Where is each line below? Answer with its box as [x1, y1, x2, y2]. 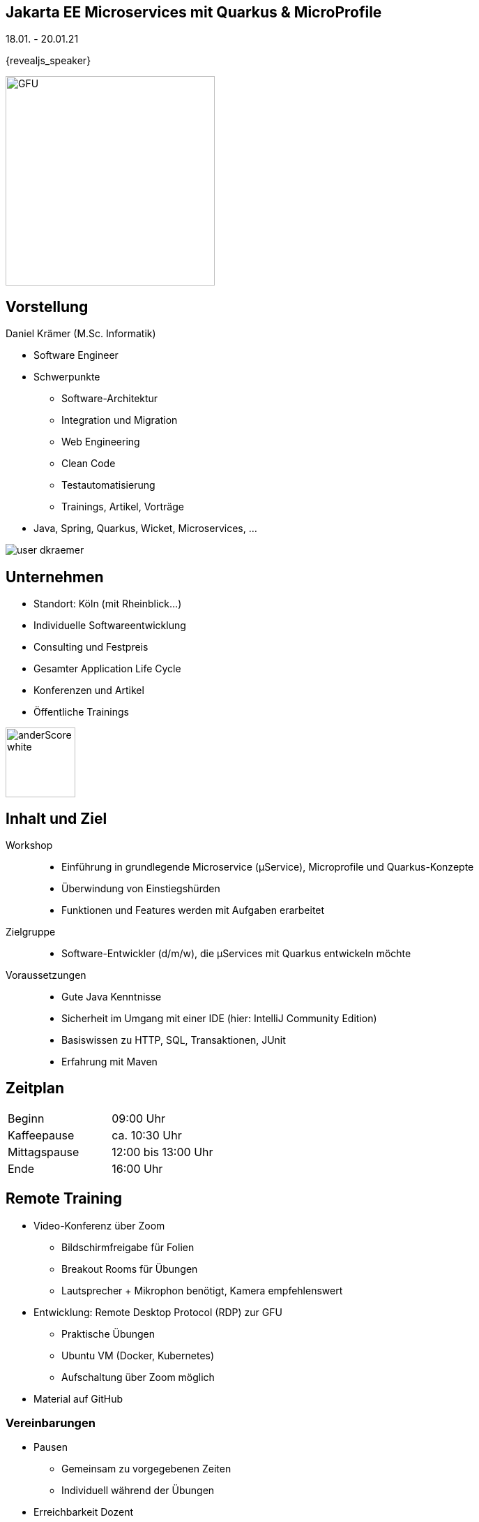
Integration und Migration [61, 414, 178, 427]
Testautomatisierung [61, 479, 155, 492]
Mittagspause [8, 1144, 79, 1159]
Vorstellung [6, 297, 89, 316]
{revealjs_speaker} [6, 54, 91, 67]
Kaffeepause [8, 1128, 75, 1142]
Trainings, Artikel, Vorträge [61, 501, 184, 513]
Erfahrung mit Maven [61, 1055, 158, 1067]
